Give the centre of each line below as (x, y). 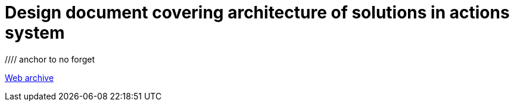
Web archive (29, 77)
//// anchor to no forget (50, 59)
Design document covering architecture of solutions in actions (257, 13)
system (35, 33)
